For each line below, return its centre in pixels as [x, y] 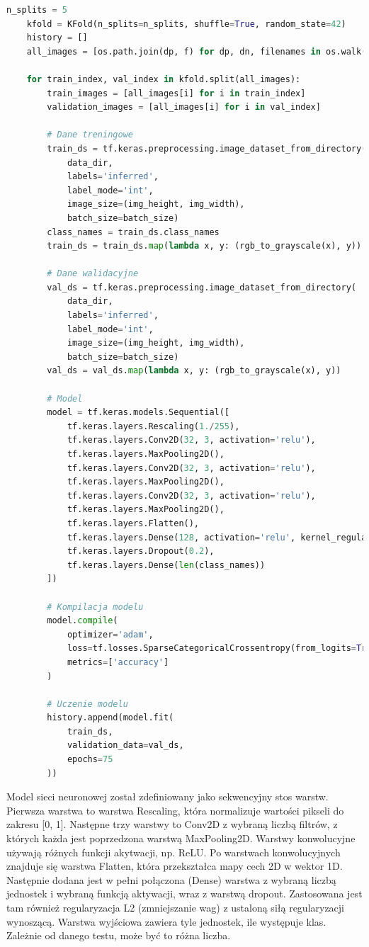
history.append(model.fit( [110, 718]
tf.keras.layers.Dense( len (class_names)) [166, 565]
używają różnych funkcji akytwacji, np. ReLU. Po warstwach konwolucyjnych [174, 852]
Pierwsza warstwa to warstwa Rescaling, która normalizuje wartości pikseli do [175, 810]
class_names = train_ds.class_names [133, 232]
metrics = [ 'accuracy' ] [118, 662]
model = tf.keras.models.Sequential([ [138, 413]
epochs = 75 [90, 760]
